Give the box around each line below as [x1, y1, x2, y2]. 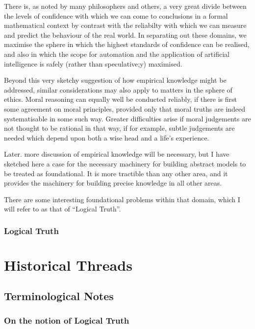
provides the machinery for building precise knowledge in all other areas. [4, 178, 222, 188]
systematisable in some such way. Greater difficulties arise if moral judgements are [4, 113, 251, 123]
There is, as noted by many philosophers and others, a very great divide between [4, 1, 247, 11]
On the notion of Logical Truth [4, 314, 129, 326]
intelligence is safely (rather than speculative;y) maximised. [4, 58, 182, 69]
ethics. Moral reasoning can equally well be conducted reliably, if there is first [4, 94, 237, 104]
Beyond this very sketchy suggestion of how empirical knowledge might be [4, 75, 227, 85]
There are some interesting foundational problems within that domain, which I [4, 194, 240, 204]
